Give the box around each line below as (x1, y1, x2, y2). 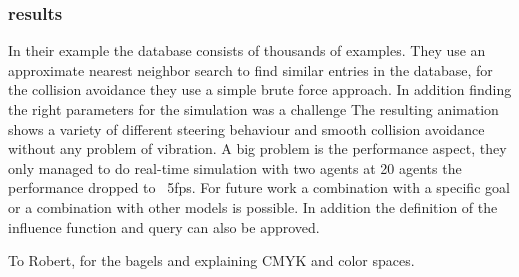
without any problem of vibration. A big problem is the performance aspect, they (8, 138, 507, 159)
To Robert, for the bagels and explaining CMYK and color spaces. (8, 250, 415, 271)
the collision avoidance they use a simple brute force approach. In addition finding (8, 79, 512, 100)
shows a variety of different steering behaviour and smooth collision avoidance (8, 118, 485, 139)
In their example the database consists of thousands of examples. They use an (8, 40, 486, 61)
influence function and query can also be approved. (8, 216, 320, 237)
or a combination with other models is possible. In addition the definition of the (8, 196, 498, 217)
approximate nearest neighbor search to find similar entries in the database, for (8, 59, 493, 80)
